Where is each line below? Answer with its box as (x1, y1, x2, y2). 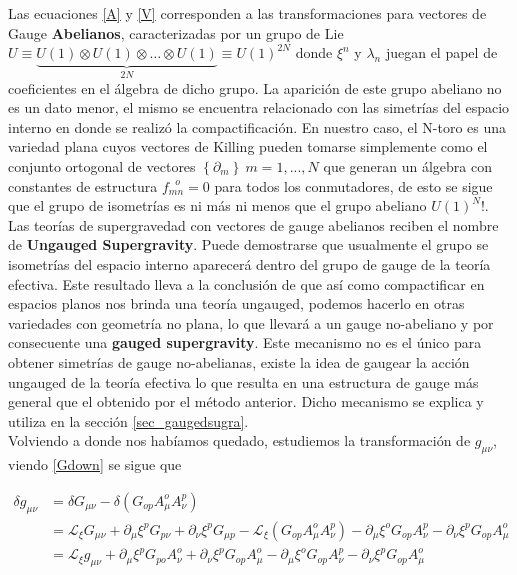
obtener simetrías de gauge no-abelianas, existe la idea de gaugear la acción (8, 351, 470, 372)
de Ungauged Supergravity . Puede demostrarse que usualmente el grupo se (8, 234, 489, 255)
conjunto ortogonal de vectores (8, 156, 196, 176)
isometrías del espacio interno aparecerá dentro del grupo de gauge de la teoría (8, 253, 491, 274)
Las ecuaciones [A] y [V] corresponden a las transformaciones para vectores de (8, 3, 487, 23)
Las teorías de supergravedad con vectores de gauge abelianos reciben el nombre (8, 214, 499, 235)
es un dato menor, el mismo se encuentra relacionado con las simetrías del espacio (8, 97, 510, 118)
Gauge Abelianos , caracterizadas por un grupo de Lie (8, 22, 344, 43)
